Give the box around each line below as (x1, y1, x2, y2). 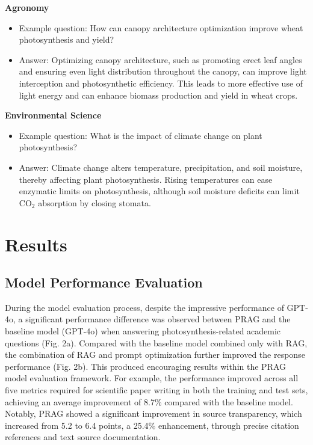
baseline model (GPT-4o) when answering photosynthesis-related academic (5, 325, 281, 337)
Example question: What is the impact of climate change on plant (19, 129, 262, 141)
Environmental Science (5, 109, 102, 121)
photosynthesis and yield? (19, 33, 114, 46)
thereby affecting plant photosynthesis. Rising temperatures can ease (19, 173, 273, 185)
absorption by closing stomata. (38, 196, 151, 209)
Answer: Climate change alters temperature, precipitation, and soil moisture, (19, 161, 303, 173)
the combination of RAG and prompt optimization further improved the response (5, 348, 305, 361)
